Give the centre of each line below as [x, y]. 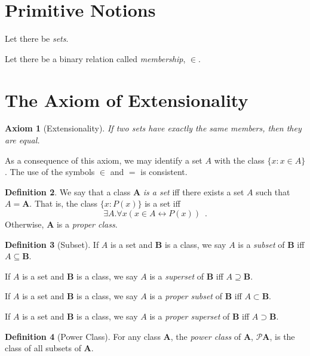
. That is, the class [64, 203]
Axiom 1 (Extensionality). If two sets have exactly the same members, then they [153, 128]
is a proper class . [87, 224]
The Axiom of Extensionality [127, 99]
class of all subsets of [43, 348]
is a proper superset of [190, 316]
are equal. [22, 140]
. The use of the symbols [50, 172]
